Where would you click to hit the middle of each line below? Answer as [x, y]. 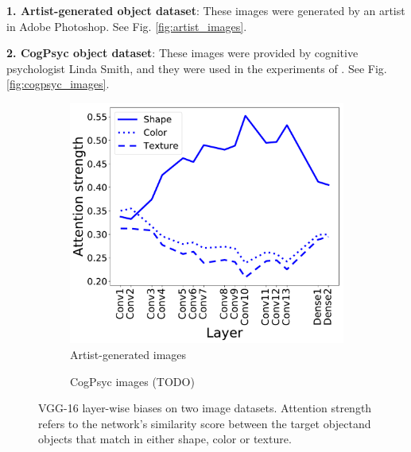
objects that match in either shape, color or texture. [165, 439]
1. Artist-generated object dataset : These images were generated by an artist [206, 10]
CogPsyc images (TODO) [132, 381]
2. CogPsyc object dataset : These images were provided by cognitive [182, 53]
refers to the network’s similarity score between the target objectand [205, 423]
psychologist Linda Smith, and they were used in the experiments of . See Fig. [197, 68]
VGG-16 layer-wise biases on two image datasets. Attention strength [205, 408]
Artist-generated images [128, 354]
